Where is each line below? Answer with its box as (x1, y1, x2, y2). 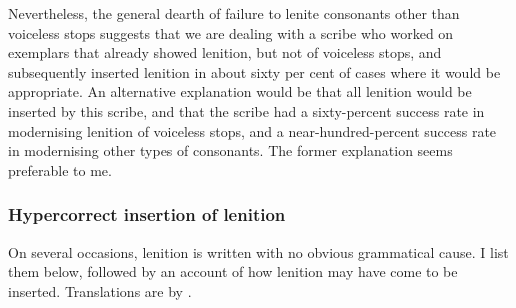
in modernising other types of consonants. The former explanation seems (8, 140, 453, 161)
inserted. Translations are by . (8, 280, 192, 301)
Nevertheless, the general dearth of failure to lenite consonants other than (8, 3, 460, 23)
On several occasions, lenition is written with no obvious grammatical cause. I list (8, 241, 509, 262)
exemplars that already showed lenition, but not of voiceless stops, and (8, 42, 442, 63)
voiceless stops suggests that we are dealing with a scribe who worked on (8, 22, 454, 43)
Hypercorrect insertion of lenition (8, 202, 286, 227)
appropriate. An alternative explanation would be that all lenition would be (8, 81, 472, 102)
